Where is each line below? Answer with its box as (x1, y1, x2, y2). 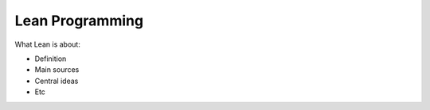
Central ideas (34, 76, 79, 85)
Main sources (34, 65, 80, 74)
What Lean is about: (14, 40, 81, 49)
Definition (34, 54, 67, 63)
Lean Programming (14, 12, 143, 29)
